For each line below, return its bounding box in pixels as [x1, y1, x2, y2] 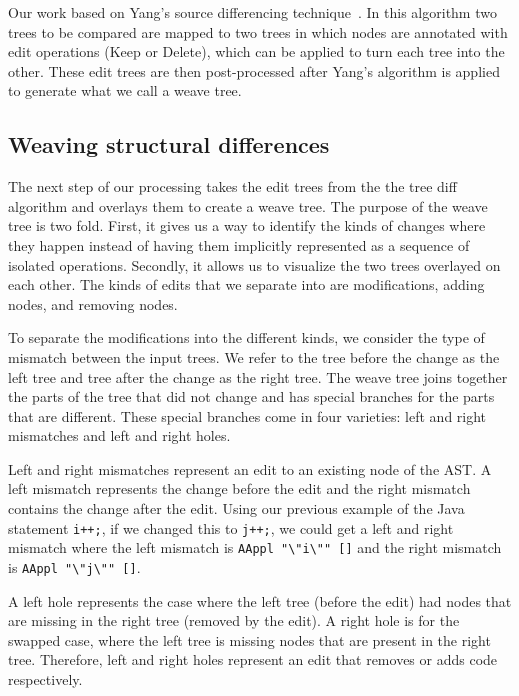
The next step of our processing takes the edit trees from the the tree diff [8, 176, 457, 197]
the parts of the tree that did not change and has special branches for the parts [8, 386, 495, 407]
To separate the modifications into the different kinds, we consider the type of [8, 327, 485, 348]
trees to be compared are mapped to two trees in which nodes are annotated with [8, 21, 508, 42]
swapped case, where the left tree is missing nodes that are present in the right [8, 629, 491, 650]
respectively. [8, 669, 83, 690]
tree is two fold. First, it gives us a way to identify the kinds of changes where [8, 215, 486, 236]
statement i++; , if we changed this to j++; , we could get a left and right [8, 517, 454, 538]
